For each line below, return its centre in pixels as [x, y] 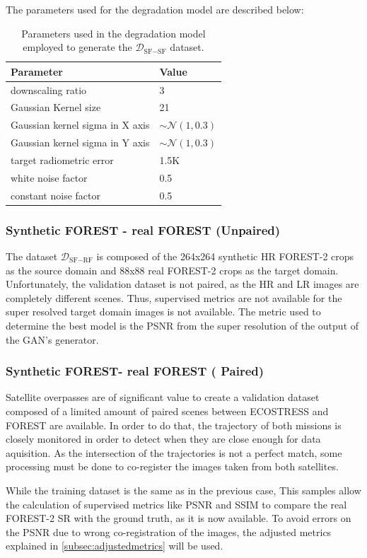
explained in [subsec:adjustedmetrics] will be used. [115, 546]
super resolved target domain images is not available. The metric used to [163, 312]
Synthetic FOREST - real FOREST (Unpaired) [143, 229]
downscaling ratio [49, 89]
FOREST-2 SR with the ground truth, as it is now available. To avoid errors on [179, 518]
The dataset [32, 256]
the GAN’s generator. [52, 339]
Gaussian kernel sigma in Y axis [80, 143]
